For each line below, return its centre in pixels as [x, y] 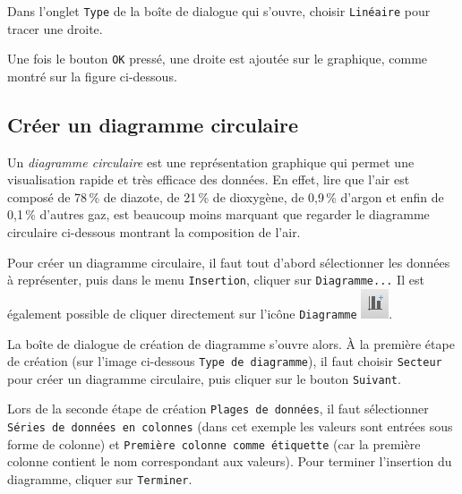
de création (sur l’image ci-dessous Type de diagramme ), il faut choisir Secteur [225, 361]
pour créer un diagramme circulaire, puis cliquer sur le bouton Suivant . [204, 378]
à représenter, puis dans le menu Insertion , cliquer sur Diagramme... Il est [216, 280]
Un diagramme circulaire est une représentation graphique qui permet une [211, 162]
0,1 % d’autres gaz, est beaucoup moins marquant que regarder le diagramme [218, 214]
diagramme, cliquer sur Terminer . [100, 479]
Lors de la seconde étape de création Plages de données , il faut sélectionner [218, 409]
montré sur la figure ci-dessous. [92, 76]
